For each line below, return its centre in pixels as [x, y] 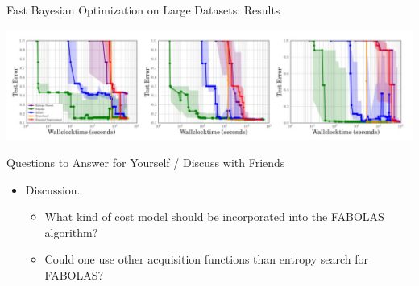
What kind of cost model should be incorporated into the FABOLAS [214, 217]
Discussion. [53, 189]
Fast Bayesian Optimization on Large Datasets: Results [143, 10]
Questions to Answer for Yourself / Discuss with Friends [146, 162]
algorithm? [71, 232]
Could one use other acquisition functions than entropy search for [207, 259]
